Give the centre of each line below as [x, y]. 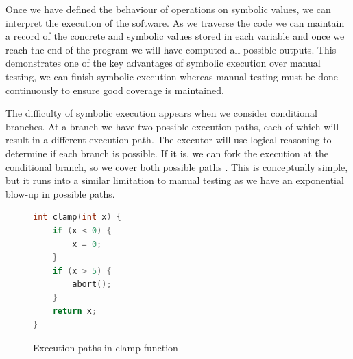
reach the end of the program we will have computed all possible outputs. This [171, 49]
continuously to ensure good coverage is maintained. [115, 90]
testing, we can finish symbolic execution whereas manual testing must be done [172, 76]
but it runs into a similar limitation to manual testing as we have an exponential [175, 180]
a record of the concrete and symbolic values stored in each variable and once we [175, 36]
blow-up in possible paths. [60, 193]
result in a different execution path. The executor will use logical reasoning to [169, 140]
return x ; [75, 311]
